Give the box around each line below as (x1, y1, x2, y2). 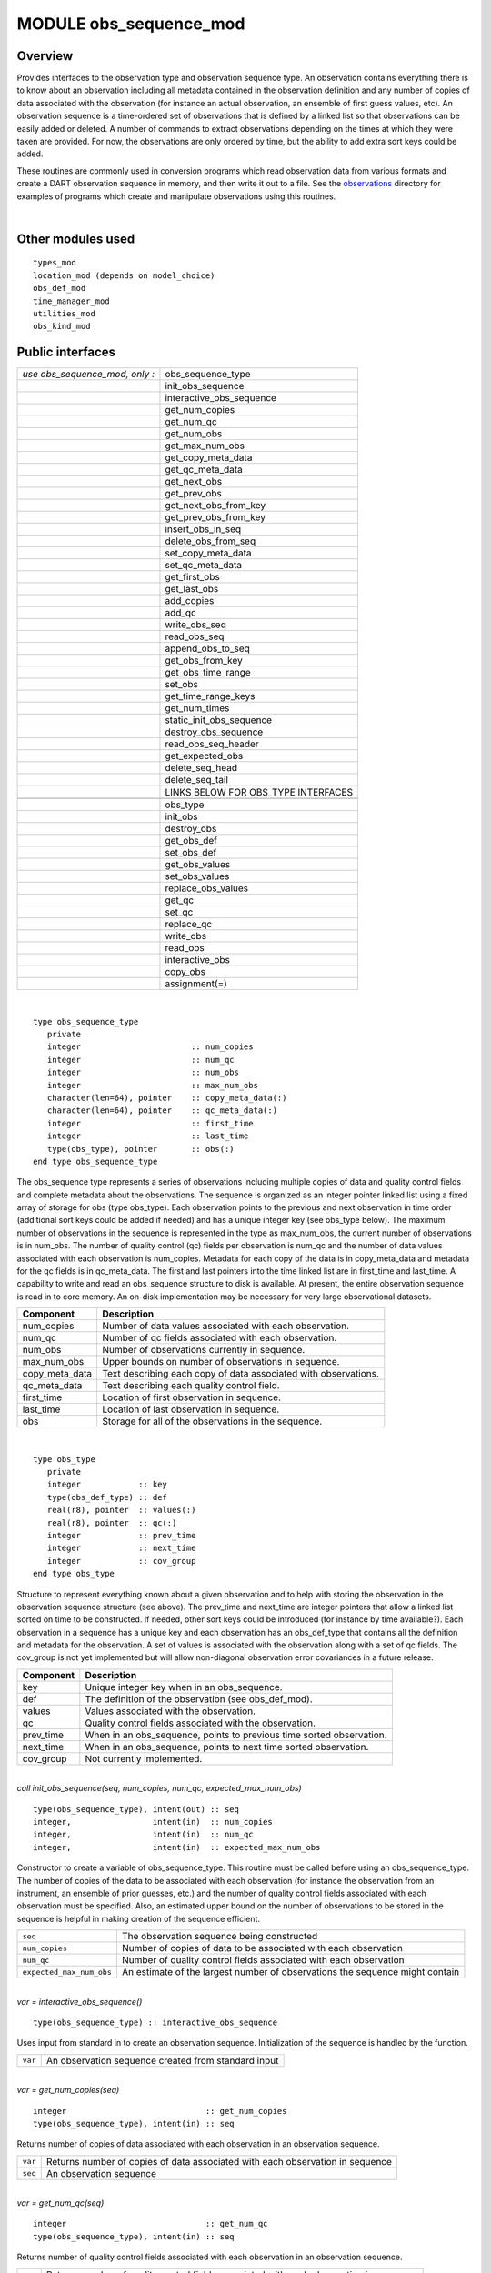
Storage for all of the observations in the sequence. (102, 1415, 323, 1427)
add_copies (165, 595, 215, 607)
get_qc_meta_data (165, 464, 243, 476)
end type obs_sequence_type (33, 1156, 158, 1167)
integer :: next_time (46, 1543, 196, 1554)
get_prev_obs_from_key (165, 511, 266, 524)
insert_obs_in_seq (165, 523, 242, 536)
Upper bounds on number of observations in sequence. (102, 1356, 340, 1368)
